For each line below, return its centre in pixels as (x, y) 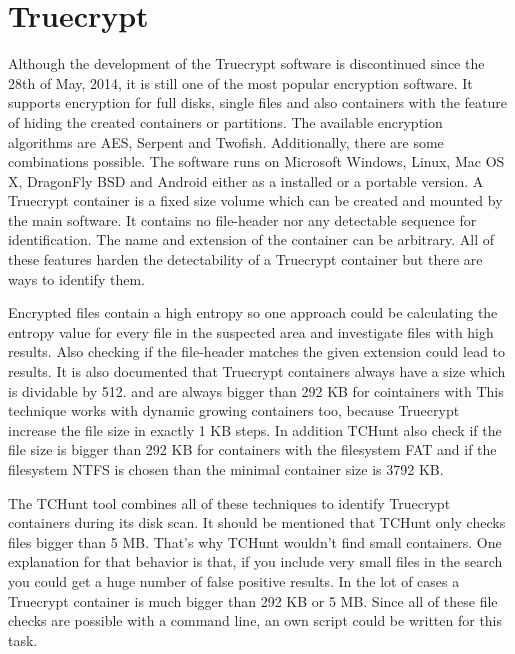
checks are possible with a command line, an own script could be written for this (255, 620)
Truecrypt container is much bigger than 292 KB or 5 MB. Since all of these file (253, 600)
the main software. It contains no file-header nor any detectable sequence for (242, 219)
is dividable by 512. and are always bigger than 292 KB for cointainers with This (256, 390)
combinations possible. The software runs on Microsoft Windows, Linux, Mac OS (256, 161)
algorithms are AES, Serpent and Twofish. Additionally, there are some (226, 141)
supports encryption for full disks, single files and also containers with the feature (258, 102)
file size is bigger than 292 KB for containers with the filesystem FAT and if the (252, 449)
